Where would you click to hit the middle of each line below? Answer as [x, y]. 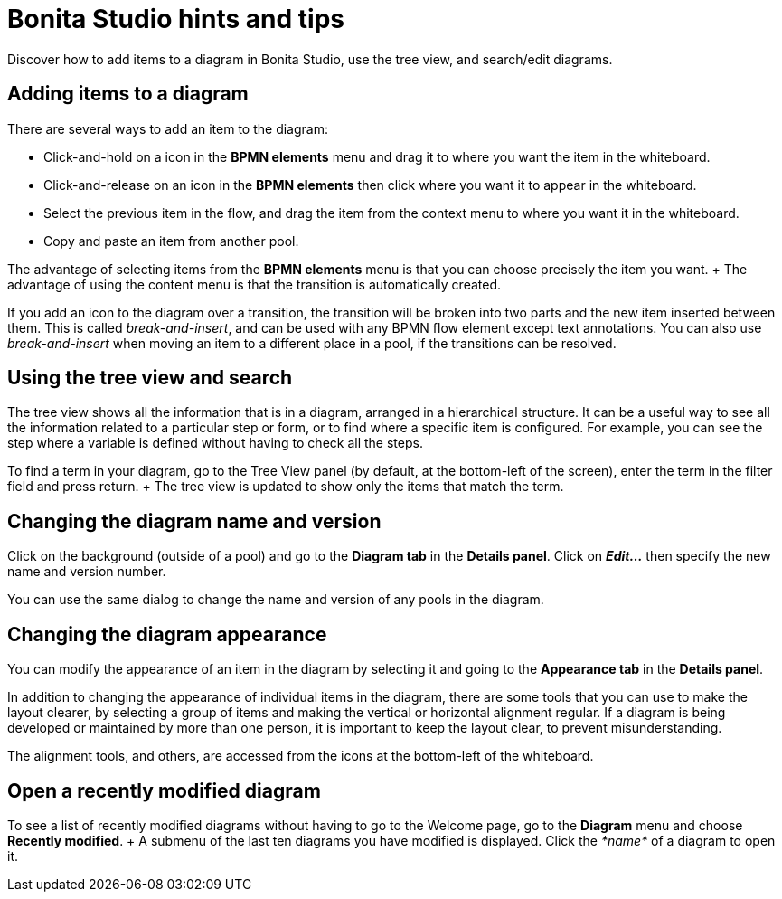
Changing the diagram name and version [194, 521]
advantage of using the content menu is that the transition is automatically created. [254, 284]
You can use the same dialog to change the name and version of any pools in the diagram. [276, 600]
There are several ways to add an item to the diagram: [168, 128]
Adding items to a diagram [128, 94]
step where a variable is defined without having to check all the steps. [215, 443]
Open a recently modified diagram [164, 790]
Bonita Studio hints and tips [176, 19]
